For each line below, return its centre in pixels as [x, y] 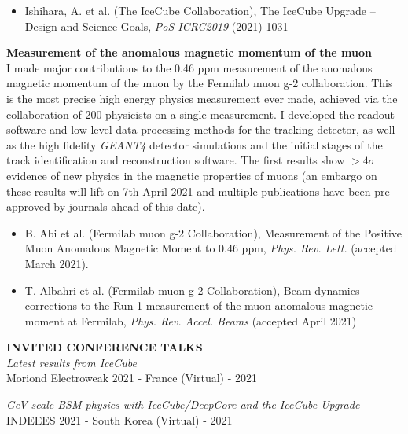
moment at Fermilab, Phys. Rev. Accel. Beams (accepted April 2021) [191, 320]
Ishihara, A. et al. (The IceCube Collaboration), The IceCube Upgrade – [200, 10]
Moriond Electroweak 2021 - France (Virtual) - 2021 [132, 378]
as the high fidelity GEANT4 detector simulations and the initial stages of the [195, 144]
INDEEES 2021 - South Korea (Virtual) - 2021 [119, 419]
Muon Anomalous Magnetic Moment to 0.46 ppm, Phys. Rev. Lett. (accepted [211, 248]
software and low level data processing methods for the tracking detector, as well [201, 129]
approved [28, 206]
